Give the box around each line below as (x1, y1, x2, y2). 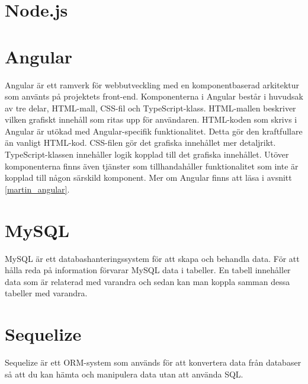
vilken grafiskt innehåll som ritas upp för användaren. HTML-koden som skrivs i (5, 113, 297, 126)
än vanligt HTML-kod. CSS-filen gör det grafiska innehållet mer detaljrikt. (5, 136, 276, 149)
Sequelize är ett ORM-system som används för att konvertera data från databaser (5, 356, 301, 369)
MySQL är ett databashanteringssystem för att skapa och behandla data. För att (5, 252, 300, 264)
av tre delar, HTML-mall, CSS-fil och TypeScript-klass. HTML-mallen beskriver (5, 101, 296, 114)
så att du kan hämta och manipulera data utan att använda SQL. (5, 367, 243, 380)
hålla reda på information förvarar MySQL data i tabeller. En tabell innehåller (5, 264, 291, 276)
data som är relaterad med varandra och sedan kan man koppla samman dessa (5, 275, 290, 287)
